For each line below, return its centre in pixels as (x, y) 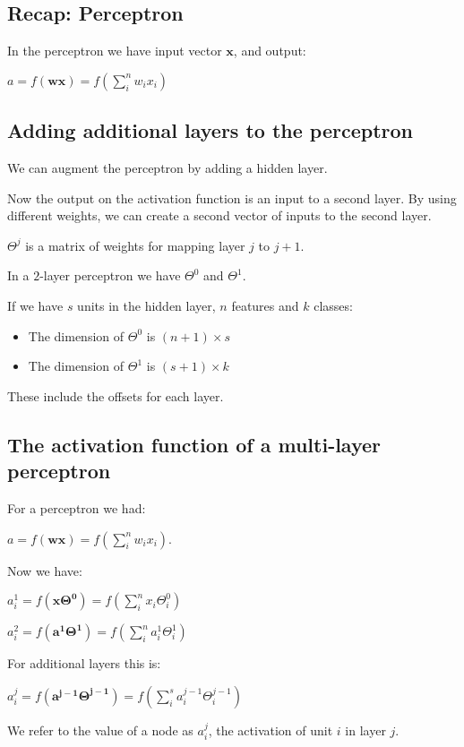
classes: (333, 305)
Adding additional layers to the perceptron (211, 130)
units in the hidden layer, (146, 305)
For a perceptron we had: (77, 507)
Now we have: (45, 570)
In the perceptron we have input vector (115, 51)
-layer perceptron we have (110, 275)
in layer (365, 730)
